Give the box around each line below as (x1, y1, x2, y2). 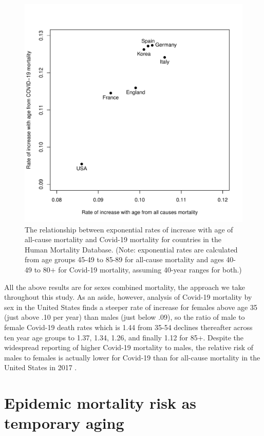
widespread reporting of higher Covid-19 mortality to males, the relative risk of (4, 342, 254, 353)
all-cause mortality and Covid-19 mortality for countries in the (25, 234, 221, 245)
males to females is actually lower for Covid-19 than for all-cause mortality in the (4, 352, 260, 362)
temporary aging (4, 412, 124, 433)
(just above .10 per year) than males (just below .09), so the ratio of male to (4, 312, 245, 322)
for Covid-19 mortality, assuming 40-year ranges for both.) (58, 264, 242, 275)
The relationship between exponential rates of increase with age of (25, 224, 233, 234)
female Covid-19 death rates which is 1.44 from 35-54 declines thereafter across (4, 321, 253, 332)
